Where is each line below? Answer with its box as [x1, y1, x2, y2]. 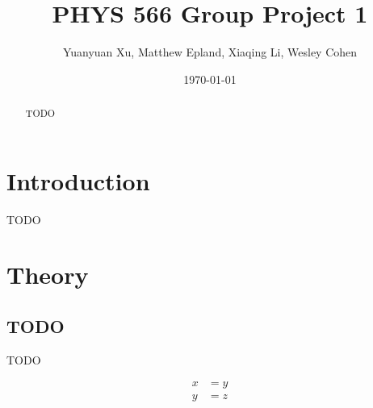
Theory [6, 258, 89, 291]
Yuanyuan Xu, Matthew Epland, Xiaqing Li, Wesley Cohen [62, 44, 358, 60]
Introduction [6, 164, 150, 197]
